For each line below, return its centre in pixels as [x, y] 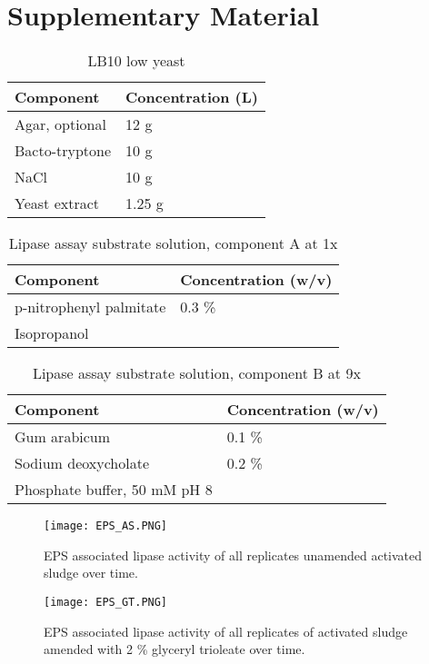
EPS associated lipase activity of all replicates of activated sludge [226, 631]
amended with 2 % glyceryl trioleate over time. [175, 649]
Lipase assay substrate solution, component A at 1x [173, 243]
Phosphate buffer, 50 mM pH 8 [114, 490]
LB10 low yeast [136, 61]
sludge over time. [91, 573]
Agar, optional [60, 124]
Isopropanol [52, 333]
